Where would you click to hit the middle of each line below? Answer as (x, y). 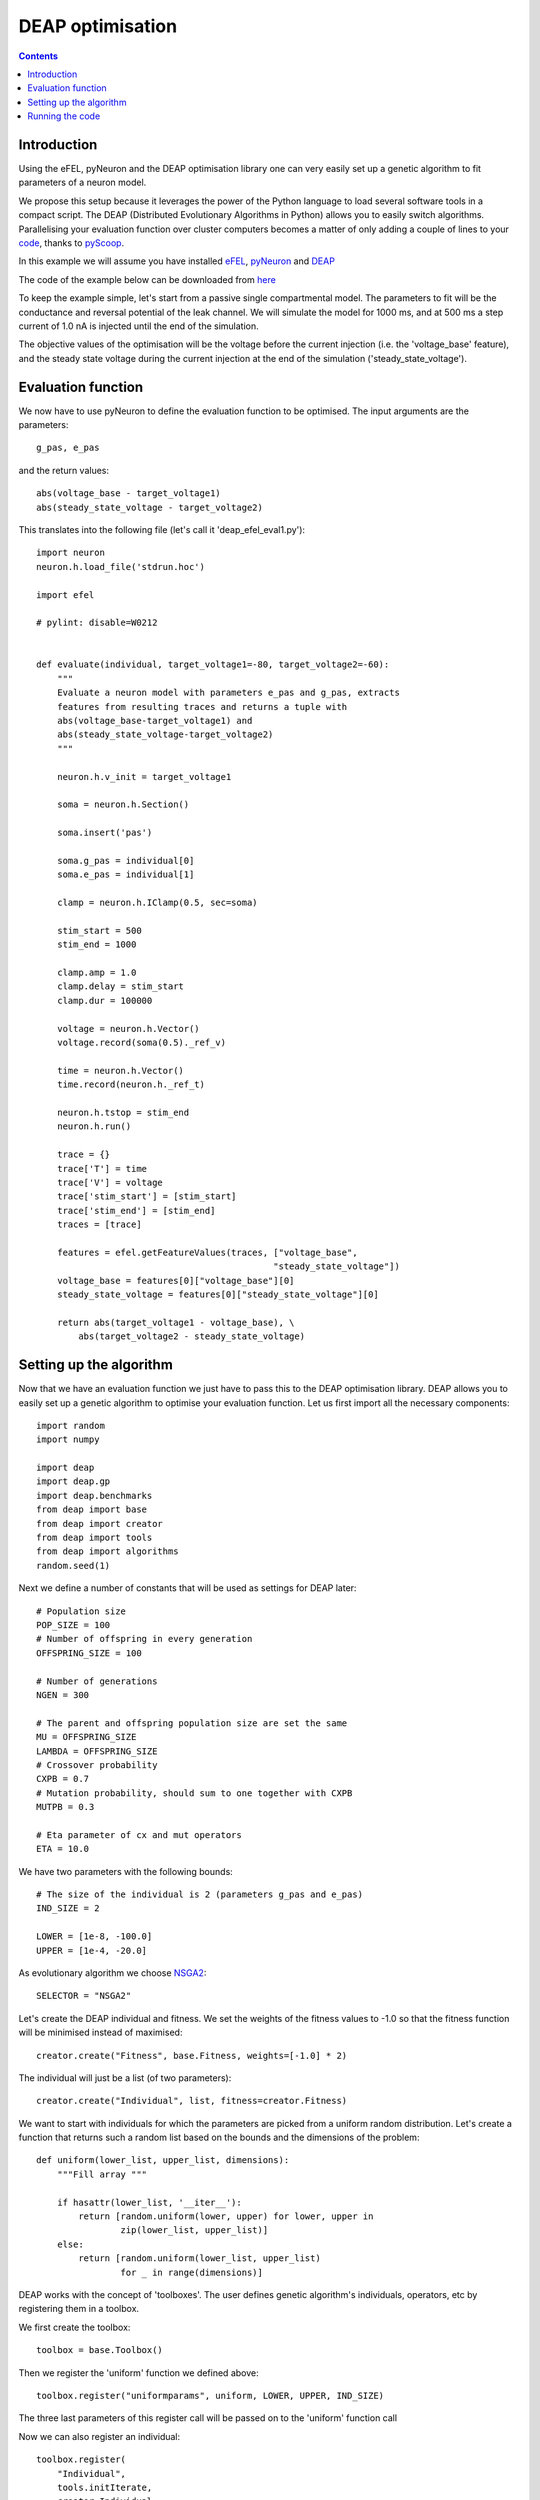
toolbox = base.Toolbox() (100, 2350)
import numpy (68, 1439)
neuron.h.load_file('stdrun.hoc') (120, 566)
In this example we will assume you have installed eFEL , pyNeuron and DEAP (176, 261)
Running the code (64, 116)
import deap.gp (73, 1481)
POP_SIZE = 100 (73, 1624)
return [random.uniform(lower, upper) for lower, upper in (226, 2216)
